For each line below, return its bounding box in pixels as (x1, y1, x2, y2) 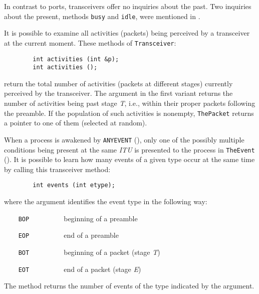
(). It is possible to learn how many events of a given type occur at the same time (4, 154, 255, 165)
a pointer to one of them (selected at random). (4, 117, 147, 128)
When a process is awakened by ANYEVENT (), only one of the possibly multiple (4, 134, 244, 144)
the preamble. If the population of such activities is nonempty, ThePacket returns (4, 107, 254, 118)
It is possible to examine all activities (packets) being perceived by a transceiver (4, 28, 250, 38)
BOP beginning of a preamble (18, 213, 138, 223)
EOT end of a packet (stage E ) (18, 263, 141, 274)
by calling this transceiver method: (4, 164, 111, 174)
